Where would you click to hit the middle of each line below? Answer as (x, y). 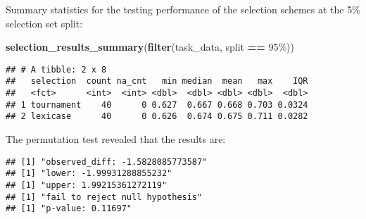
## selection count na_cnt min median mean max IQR (157, 81)
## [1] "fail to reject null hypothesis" (104, 197)
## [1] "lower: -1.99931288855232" (89, 174)
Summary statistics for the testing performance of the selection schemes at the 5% (183, 9)
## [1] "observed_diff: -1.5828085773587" (107, 162)
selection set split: (44, 23)
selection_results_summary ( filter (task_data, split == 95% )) (150, 47)
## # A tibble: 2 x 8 (56, 69)
